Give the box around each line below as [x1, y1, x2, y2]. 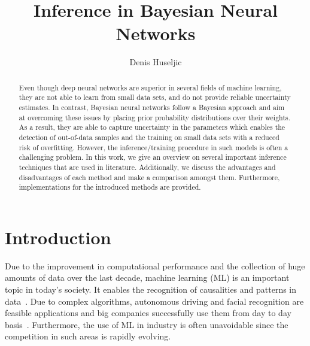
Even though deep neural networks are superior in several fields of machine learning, [19, 82, 282, 92]
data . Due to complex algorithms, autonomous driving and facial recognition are [5, 295, 304, 307]
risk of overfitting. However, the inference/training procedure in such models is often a [19, 142, 288, 152]
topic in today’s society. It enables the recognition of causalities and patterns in [5, 283, 297, 296]
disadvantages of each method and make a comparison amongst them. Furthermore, [19, 172, 280, 182]
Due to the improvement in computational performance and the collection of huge [5, 259, 305, 272]
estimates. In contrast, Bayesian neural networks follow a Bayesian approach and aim [19, 102, 285, 113]
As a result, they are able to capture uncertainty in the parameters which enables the [19, 122, 285, 132]
